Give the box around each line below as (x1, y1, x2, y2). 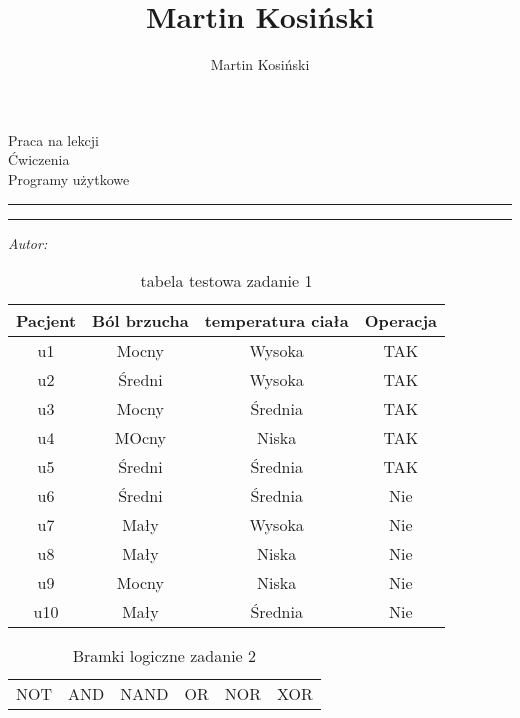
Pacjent (16, 309, 77, 333)
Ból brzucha (92, 309, 189, 333)
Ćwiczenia (8, 149, 70, 170)
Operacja (364, 309, 437, 333)
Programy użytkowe (8, 168, 130, 189)
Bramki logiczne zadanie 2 (72, 644, 257, 668)
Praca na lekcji (8, 129, 99, 150)
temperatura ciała (204, 309, 349, 333)
